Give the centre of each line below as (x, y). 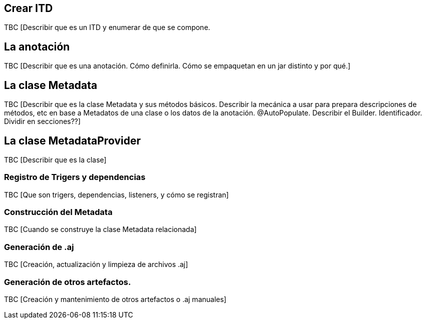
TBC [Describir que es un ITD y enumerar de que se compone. (107, 27)
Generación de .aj (39, 247)
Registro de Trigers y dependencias (75, 177)
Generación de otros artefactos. (68, 282)
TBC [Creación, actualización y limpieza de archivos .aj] (96, 264)
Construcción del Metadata (58, 212)
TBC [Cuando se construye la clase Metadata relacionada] (100, 229)
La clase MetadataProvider (72, 140)
